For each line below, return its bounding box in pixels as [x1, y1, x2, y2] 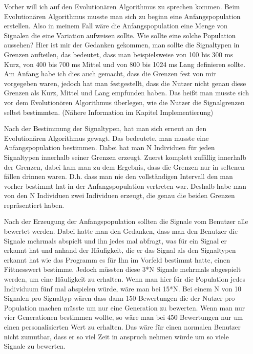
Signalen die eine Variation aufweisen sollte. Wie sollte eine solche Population [4, 30, 236, 40]
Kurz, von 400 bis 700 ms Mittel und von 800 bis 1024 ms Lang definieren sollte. [4, 59, 246, 69]
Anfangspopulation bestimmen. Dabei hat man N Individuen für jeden [4, 142, 215, 153]
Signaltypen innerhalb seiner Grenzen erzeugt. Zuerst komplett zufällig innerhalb [4, 152, 246, 162]
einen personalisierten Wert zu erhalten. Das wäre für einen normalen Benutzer [4, 322, 241, 332]
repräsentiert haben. [4, 199, 64, 210]
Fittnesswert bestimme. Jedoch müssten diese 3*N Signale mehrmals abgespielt [4, 264, 241, 274]
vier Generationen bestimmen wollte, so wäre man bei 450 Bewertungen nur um [4, 312, 243, 322]
